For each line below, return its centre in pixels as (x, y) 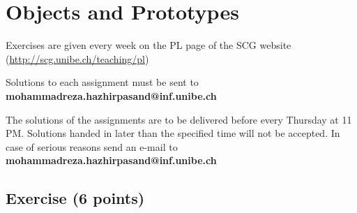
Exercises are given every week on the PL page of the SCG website (149, 45)
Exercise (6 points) (75, 198)
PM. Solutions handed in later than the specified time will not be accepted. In (173, 133)
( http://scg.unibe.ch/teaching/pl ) (77, 58)
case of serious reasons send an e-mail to (92, 146)
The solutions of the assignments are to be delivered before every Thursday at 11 (179, 119)
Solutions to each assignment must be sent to (102, 82)
